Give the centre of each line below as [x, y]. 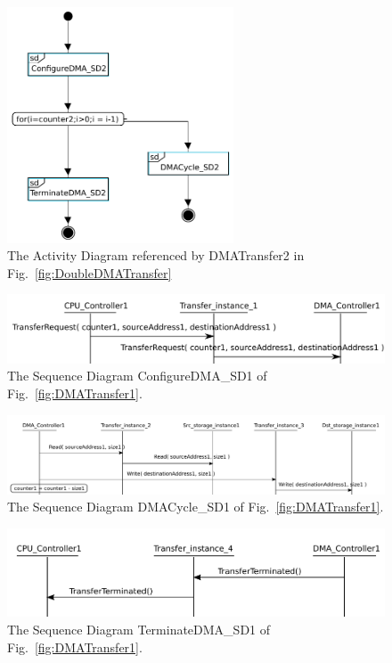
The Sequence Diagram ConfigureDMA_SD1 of [137, 376]
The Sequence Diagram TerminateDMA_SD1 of [139, 629]
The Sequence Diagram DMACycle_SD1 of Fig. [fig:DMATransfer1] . [196, 507]
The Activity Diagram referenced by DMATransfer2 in [156, 255]
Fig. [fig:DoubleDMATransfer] [90, 272]
